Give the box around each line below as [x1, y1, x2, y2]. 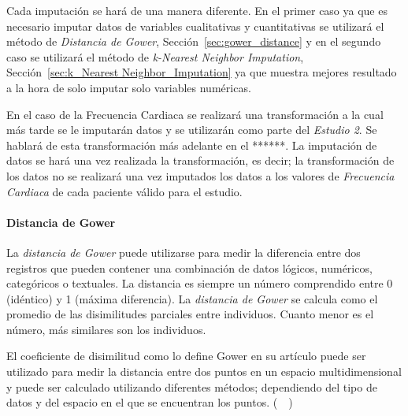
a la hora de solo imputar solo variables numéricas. [6, 79, 251, 95]
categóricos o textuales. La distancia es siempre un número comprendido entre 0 [6, 275, 393, 292]
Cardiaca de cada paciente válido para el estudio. [6, 183, 243, 199]
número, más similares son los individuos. [6, 321, 206, 337]
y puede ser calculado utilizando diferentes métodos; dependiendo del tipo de [6, 378, 377, 395]
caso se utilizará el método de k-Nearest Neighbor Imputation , [6, 48, 304, 65]
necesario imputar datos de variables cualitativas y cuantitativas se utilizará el [6, 17, 384, 34]
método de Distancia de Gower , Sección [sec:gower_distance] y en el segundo [6, 33, 381, 50]
